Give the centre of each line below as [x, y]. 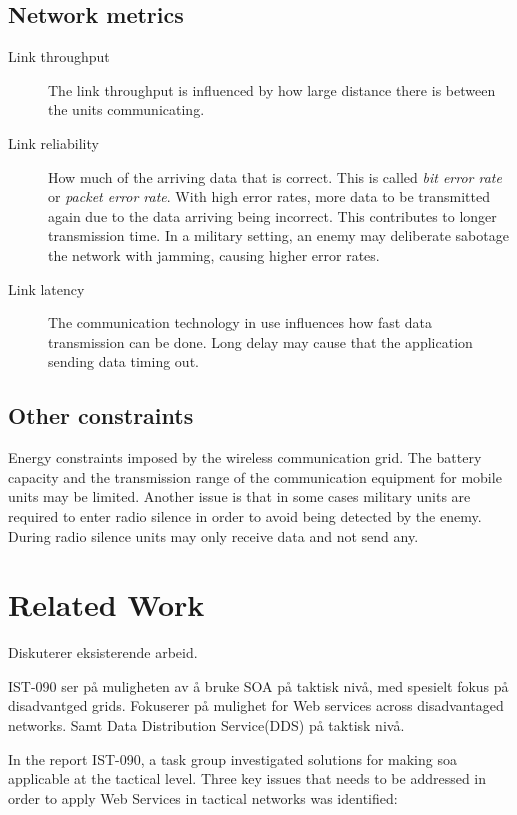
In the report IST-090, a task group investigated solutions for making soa [232, 758]
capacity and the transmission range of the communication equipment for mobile [255, 476]
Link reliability [53, 142]
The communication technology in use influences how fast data [240, 322]
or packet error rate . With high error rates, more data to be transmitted [269, 196]
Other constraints [101, 415]
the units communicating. [126, 109]
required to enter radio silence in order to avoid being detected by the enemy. [245, 515]
